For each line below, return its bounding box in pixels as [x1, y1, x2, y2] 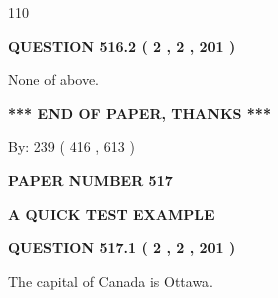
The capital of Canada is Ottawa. [8, 270, 214, 291]
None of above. [8, 69, 99, 90]
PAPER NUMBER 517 [8, 169, 173, 190]
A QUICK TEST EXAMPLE [8, 203, 215, 224]
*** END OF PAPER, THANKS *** [8, 102, 271, 123]
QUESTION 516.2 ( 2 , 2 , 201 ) [8, 35, 236, 56]
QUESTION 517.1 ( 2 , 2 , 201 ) [8, 237, 236, 258]
